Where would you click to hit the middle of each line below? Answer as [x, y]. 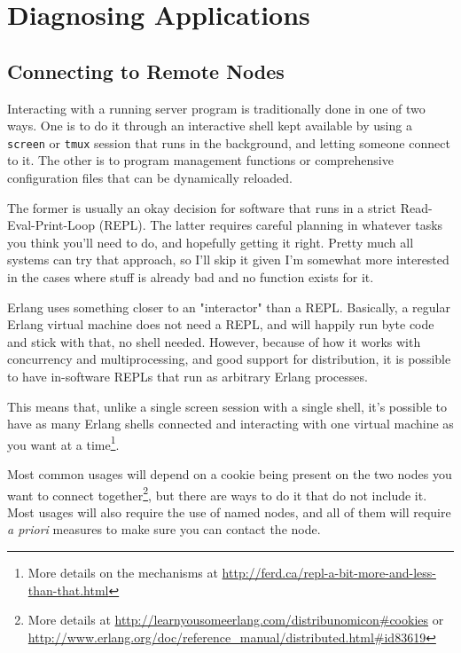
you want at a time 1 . [63, 443]
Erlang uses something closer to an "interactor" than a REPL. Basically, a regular [229, 307]
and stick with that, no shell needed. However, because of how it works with [214, 341]
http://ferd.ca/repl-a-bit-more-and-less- [329, 573]
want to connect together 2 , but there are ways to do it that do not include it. [217, 493]
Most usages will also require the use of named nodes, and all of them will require [229, 511]
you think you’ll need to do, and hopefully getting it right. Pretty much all [211, 242]
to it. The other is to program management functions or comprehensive [200, 160]
